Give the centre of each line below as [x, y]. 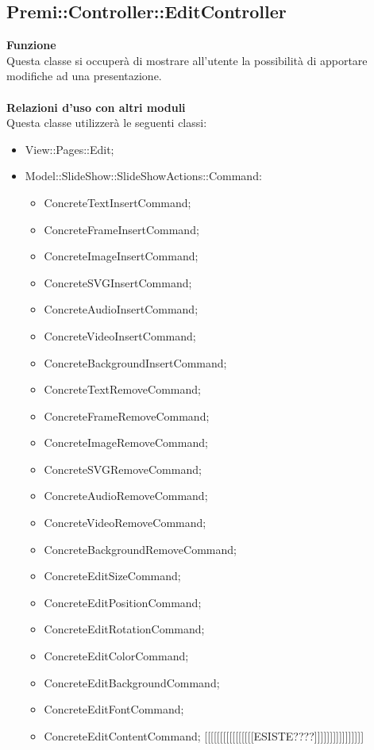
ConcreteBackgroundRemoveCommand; [140, 549]
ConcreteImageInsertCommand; [121, 256]
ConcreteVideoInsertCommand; [120, 335]
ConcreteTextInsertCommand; [118, 202]
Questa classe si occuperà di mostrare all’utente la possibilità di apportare [187, 60]
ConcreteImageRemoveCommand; [126, 442]
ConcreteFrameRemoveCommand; [127, 415]
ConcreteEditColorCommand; [116, 656]
